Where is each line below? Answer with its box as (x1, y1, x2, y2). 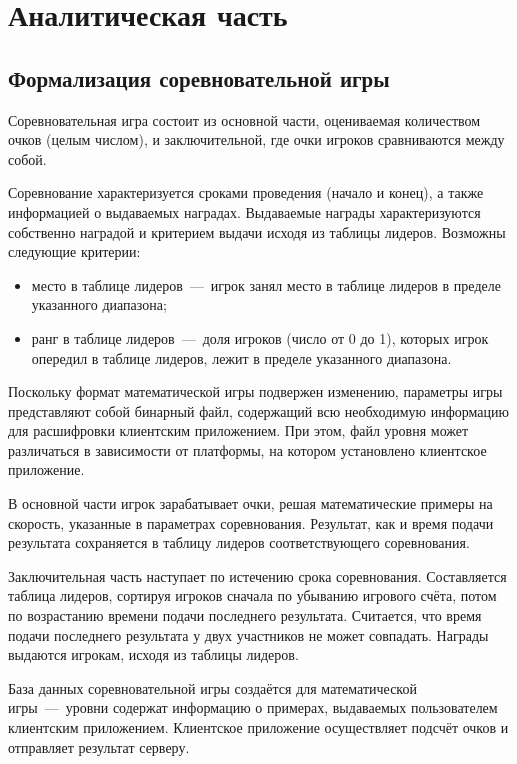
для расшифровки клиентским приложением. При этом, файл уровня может (8, 420, 469, 441)
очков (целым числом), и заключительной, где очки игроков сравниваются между (8, 129, 505, 150)
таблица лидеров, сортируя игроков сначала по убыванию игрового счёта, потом (8, 585, 497, 606)
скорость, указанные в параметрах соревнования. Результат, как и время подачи (8, 512, 494, 533)
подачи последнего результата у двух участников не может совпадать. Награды (8, 624, 489, 645)
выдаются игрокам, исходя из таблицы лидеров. (8, 644, 299, 665)
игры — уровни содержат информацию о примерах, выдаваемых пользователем (8, 697, 498, 718)
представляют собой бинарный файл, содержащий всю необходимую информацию (8, 400, 509, 421)
